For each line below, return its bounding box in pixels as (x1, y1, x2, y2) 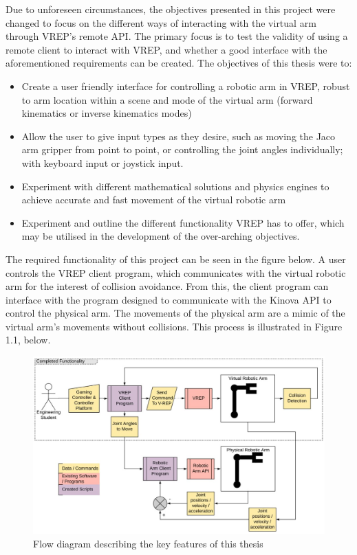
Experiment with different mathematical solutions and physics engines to (21, 179, 329, 193)
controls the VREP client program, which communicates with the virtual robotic (6, 265, 346, 280)
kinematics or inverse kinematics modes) (21, 106, 192, 120)
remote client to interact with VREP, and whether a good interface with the (6, 42, 327, 56)
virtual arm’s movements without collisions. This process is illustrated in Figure (6, 319, 343, 333)
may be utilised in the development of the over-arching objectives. (21, 229, 300, 243)
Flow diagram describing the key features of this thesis (33, 536, 263, 550)
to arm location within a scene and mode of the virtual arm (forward (21, 92, 313, 106)
